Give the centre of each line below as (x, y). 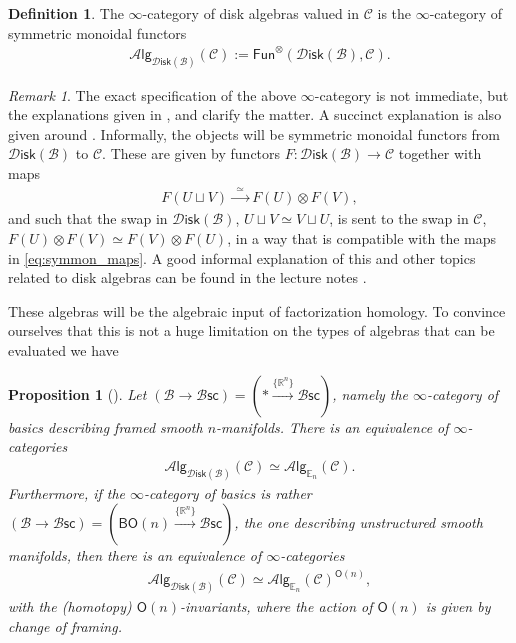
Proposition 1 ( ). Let (77, 393)
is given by (458, 606)
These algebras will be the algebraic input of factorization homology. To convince (257, 310)
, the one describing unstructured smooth (358, 522)
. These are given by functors (191, 153)
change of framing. (65, 625)
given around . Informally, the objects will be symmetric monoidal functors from (254, 133)
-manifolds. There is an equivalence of (332, 426)
